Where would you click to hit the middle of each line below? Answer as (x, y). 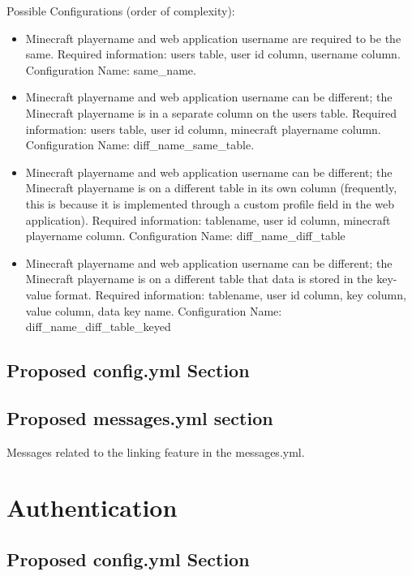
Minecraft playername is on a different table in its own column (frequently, (211, 188)
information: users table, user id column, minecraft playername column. (203, 129)
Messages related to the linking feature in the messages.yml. (156, 451)
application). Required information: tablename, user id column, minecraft (208, 219)
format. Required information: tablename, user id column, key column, (230, 294)
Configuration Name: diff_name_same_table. (140, 145)
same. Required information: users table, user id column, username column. (213, 54)
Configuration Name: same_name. (111, 69)
